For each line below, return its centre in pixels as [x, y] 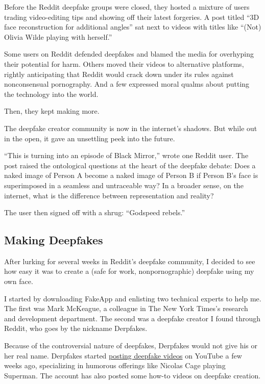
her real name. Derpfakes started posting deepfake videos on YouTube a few [123, 355]
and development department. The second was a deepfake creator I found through [132, 318]
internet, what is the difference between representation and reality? [109, 195]
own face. [19, 281]
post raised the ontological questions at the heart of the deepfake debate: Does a [130, 165]
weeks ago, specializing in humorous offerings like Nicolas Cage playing [115, 365]
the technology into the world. [51, 94]
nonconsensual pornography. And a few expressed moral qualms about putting [127, 84]
